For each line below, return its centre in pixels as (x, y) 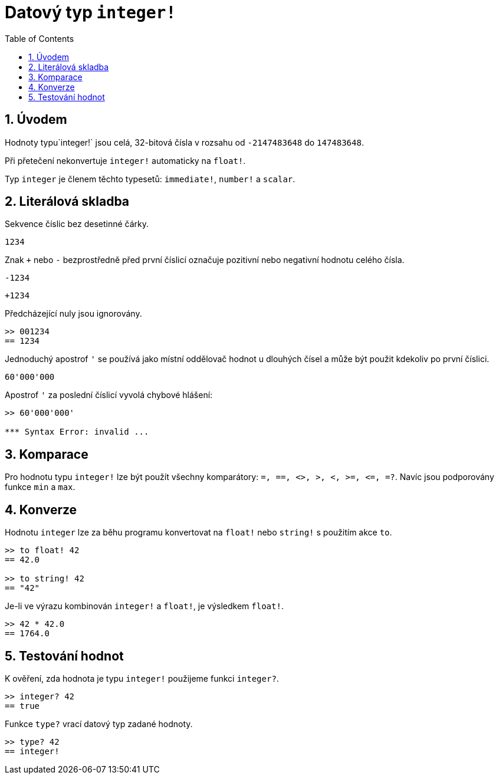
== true (22, 706)
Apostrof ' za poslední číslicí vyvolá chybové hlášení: (109, 395)
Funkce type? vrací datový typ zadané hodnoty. (99, 724)
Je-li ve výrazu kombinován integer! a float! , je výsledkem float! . (144, 606)
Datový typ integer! (91, 12)
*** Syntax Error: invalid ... (77, 432)
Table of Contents (40, 38)
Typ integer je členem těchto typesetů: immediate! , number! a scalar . (150, 179)
